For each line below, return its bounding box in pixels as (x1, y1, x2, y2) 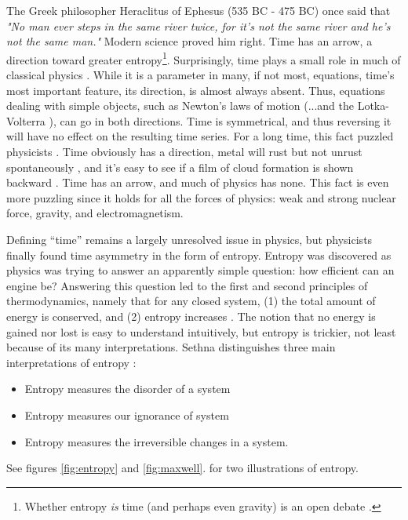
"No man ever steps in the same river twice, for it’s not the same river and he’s (6, 17, 391, 34)
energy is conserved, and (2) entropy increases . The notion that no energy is (6, 307, 376, 324)
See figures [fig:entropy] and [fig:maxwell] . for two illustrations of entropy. (6, 460, 359, 476)
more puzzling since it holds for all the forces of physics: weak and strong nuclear (6, 189, 396, 205)
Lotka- (357, 97, 389, 114)
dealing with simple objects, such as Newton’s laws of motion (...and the (6, 97, 355, 114)
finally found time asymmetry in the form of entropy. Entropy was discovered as (6, 246, 392, 263)
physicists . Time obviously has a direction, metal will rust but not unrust (6, 144, 362, 159)
